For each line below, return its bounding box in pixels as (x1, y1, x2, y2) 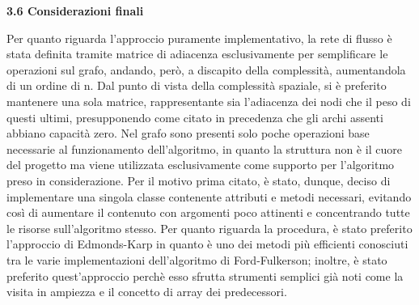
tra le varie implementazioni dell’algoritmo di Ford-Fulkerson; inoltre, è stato (6, 251, 387, 268)
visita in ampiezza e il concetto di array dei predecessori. (6, 283, 287, 300)
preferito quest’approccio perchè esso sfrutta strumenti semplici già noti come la (6, 267, 404, 284)
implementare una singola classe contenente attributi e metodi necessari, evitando (6, 188, 412, 205)
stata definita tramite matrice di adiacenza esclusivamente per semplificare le (6, 45, 388, 62)
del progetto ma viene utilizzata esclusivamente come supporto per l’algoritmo (6, 156, 395, 173)
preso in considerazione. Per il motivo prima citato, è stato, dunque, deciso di (6, 172, 391, 189)
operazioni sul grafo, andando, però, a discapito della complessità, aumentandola (6, 61, 406, 78)
